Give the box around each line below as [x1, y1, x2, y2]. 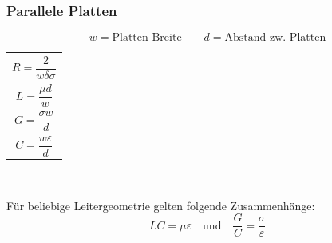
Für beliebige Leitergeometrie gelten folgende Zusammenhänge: [6, 197, 315, 213]
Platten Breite [112, 32, 182, 44]
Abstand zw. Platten [224, 32, 326, 44]
